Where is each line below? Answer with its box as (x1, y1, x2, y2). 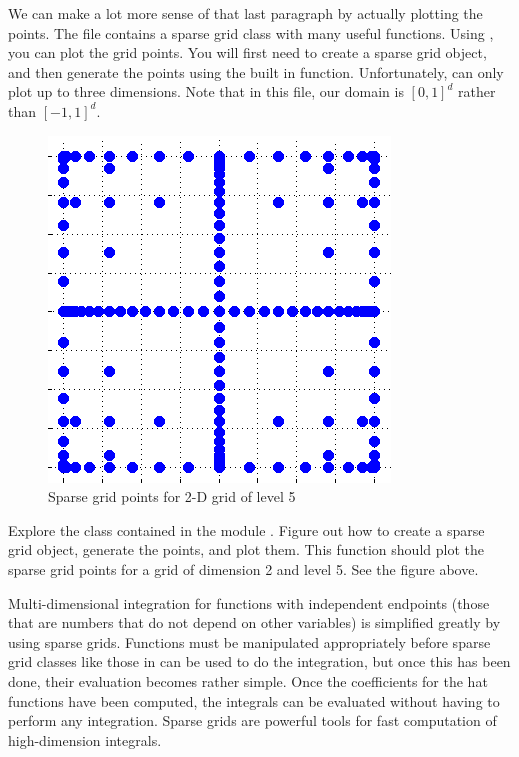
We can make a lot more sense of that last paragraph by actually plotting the (8, 3, 483, 23)
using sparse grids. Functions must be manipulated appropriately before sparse (8, 631, 491, 652)
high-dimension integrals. (8, 729, 162, 750)
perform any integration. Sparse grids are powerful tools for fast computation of (8, 710, 497, 731)
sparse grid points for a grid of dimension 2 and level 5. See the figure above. (8, 558, 479, 579)
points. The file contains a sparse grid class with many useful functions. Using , (8, 22, 494, 43)
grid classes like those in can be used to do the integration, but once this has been (8, 651, 511, 672)
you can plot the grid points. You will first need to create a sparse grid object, (8, 42, 487, 63)
